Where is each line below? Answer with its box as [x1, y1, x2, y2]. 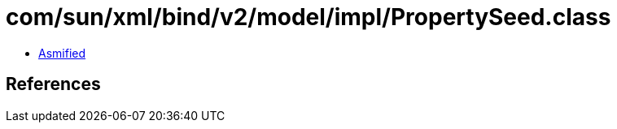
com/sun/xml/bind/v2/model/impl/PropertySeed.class [6, 3, 611, 31]
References [6, 74, 101, 95]
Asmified [38, 45, 86, 60]
